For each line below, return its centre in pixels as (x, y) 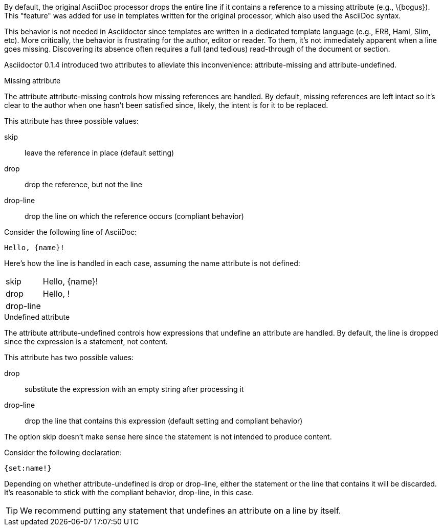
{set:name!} (28, 468)
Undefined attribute (37, 317)
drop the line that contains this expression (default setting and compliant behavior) (164, 421)
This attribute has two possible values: (69, 357)
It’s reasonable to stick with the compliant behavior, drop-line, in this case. (129, 492)
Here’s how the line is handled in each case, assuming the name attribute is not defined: (152, 263)
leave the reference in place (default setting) (100, 153)
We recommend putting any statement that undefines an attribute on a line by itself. (181, 511)
